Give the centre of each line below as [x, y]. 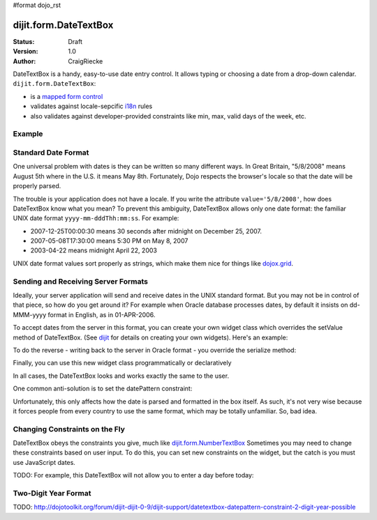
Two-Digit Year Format [52, 493]
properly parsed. [37, 186]
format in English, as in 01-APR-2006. [102, 314]
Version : [25, 52]
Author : [24, 61]
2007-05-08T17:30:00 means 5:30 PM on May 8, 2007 [109, 241]
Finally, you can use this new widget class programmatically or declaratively [122, 363]
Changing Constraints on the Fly [69, 429]
